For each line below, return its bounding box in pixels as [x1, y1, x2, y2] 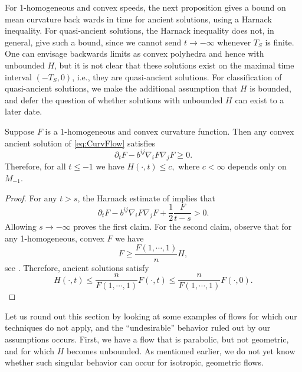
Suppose [5, 125, 35, 137]
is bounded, [250, 82, 291, 94]
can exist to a [235, 93, 284, 106]
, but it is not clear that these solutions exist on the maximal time [54, 58, 294, 71]
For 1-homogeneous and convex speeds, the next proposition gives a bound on [5, 1, 286, 13]
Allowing [5, 220, 37, 233]
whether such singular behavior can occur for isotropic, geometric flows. [5, 356, 264, 368]
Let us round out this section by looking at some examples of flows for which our [5, 309, 297, 322]
